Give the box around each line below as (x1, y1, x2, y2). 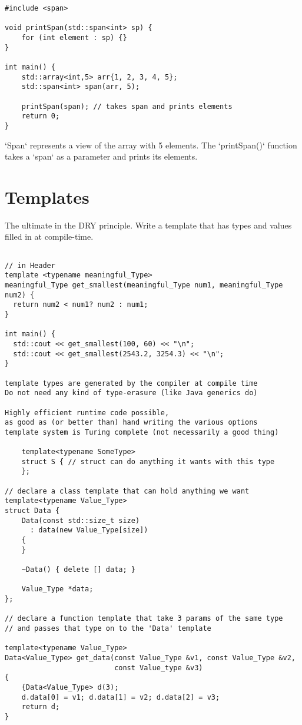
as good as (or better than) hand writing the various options (5, 418, 258, 427)
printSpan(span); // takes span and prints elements (21, 102, 233, 111)
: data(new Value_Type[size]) (29, 526, 148, 535)
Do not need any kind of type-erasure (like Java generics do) (5, 389, 258, 398)
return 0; (21, 112, 60, 121)
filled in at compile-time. (5, 230, 94, 243)
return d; (21, 703, 60, 711)
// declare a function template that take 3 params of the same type (5, 614, 283, 623)
